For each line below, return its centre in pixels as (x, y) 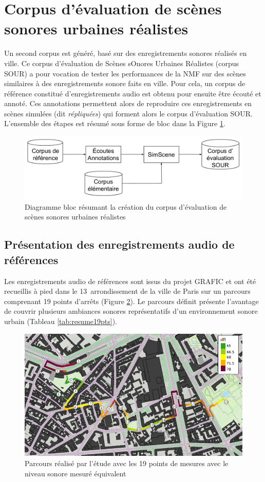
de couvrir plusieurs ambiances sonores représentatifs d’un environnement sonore (131, 311)
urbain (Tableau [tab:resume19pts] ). (61, 321)
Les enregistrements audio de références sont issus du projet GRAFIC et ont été (130, 281)
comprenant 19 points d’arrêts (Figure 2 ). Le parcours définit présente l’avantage (131, 301)
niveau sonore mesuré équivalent (75, 473)
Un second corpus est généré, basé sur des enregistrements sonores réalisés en (126, 53)
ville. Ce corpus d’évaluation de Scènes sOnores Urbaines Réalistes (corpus (122, 63)
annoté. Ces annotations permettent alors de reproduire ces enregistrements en (128, 103)
